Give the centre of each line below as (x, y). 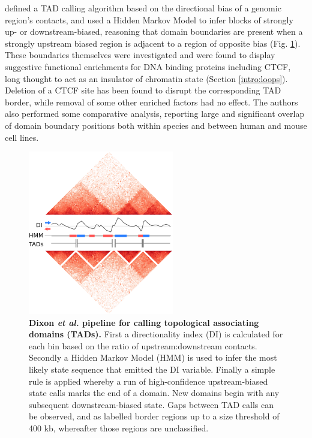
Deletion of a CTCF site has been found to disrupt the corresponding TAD (143, 90)
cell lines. (22, 137)
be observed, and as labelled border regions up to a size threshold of (154, 416)
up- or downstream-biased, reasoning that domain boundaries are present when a (154, 31)
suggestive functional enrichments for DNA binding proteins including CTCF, (148, 66)
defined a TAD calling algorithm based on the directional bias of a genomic (143, 8)
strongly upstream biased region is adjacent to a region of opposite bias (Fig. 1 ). (153, 43)
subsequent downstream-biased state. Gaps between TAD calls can (151, 404)
